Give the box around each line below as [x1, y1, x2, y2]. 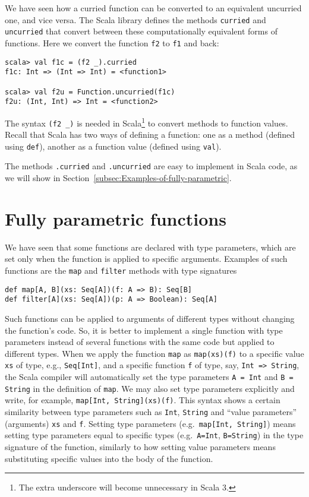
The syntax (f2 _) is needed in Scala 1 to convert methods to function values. [5, 115, 288, 129]
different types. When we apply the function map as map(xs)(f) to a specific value [5, 347, 304, 359]
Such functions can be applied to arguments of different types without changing [5, 312, 295, 324]
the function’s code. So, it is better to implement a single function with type [5, 324, 283, 336]
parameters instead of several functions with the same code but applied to [5, 335, 275, 348]
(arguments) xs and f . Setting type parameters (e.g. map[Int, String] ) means [5, 417, 296, 429]
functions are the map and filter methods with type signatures [5, 264, 237, 276]
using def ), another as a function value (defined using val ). [5, 140, 222, 152]
